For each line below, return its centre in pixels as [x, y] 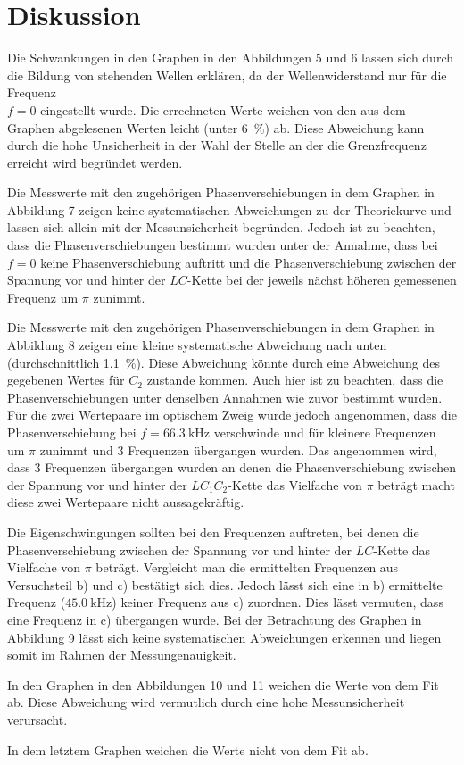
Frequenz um [43, 297]
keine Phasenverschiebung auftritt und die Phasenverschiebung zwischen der [249, 262]
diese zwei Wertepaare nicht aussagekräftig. [126, 502]
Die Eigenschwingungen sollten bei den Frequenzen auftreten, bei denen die [213, 532]
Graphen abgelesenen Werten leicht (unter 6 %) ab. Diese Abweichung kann [216, 127]
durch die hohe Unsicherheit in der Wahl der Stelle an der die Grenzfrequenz [217, 145]
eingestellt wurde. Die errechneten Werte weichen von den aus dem [223, 109]
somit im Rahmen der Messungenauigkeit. [122, 655]
